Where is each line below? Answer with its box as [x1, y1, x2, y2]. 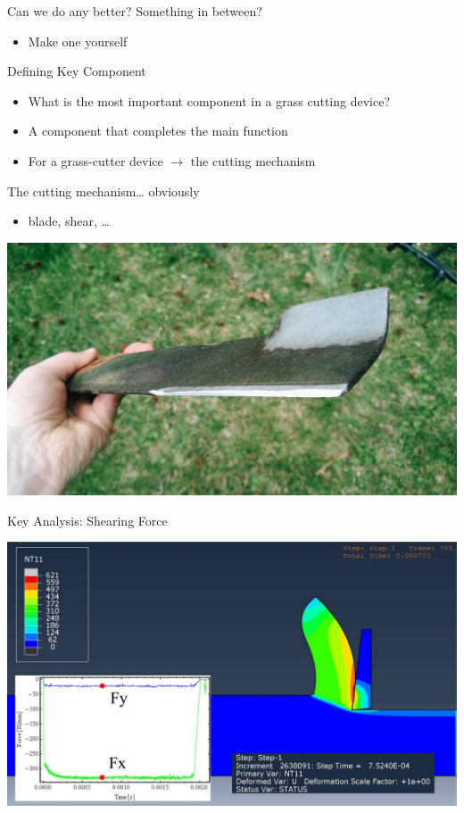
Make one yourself [28, 31, 128, 50]
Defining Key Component [7, 62, 146, 80]
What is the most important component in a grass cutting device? [28, 91, 390, 110]
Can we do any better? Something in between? [7, 2, 262, 20]
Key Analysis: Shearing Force [7, 510, 168, 529]
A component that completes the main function [28, 121, 288, 140]
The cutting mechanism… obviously [7, 181, 200, 200]
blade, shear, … [28, 212, 110, 230]
